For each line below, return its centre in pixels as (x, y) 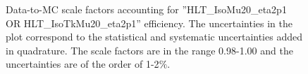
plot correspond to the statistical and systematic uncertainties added (154, 37)
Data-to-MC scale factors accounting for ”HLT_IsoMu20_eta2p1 (146, 9)
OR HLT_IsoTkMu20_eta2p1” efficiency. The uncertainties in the (149, 23)
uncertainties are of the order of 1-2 (82, 64)
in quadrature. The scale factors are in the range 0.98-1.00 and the (149, 50)
